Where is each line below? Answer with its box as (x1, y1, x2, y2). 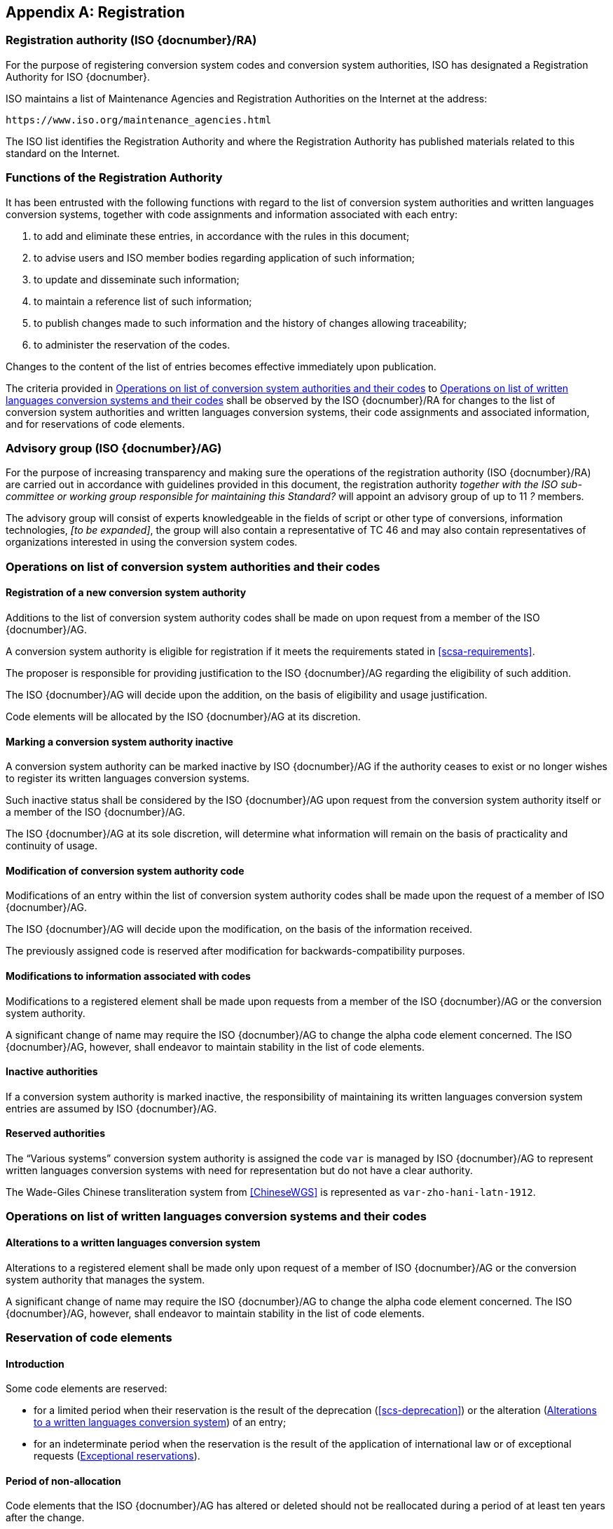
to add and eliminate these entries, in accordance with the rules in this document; (34, 229, 410, 242)
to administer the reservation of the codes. (34, 338, 230, 351)
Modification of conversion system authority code (6, 864, 244, 877)
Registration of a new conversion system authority (6, 586, 247, 599)
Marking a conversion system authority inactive (6, 735, 233, 748)
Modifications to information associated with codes (6, 969, 251, 982)
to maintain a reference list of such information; (34, 295, 252, 307)
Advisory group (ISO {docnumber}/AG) (6, 440, 222, 455)
